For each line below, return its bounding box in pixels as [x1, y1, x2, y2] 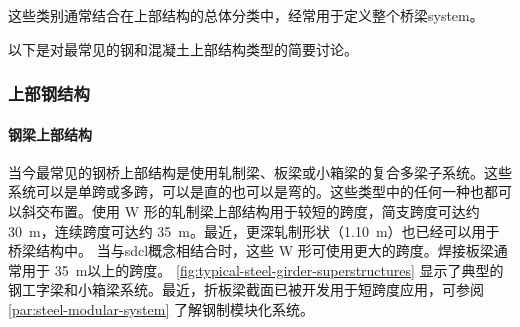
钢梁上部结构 [8, 123, 92, 144]
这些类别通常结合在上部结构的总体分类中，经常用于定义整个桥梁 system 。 [8, 5, 484, 25]
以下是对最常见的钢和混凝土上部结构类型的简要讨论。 [8, 38, 358, 59]
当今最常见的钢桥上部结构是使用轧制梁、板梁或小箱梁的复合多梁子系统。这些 [8, 161, 512, 182]
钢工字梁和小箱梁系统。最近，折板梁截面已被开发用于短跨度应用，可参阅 [8, 279, 484, 300]
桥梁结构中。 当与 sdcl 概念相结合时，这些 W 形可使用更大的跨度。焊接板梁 [8, 240, 494, 261]
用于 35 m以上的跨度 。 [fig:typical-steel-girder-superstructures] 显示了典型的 [21, 259, 504, 280]
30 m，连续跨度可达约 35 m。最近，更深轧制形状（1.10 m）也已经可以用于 [8, 220, 500, 241]
